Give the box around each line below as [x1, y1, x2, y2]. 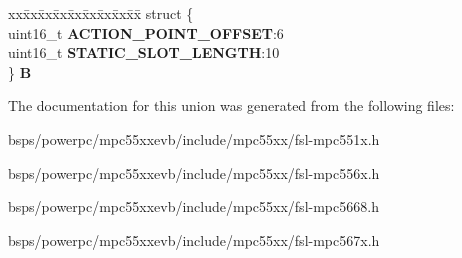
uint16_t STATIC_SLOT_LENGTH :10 [8, 42, 280, 63]
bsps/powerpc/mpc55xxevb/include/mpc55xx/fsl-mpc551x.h [8, 128, 380, 149]
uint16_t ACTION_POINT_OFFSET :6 [8, 22, 284, 43]
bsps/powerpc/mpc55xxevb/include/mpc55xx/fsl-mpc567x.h [8, 229, 380, 250]
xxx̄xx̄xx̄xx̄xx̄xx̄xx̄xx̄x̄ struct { [8, 3, 194, 23]
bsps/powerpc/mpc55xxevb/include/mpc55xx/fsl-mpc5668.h [8, 196, 379, 217]
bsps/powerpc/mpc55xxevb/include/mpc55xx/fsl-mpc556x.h [8, 162, 380, 183]
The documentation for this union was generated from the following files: [8, 95, 455, 116]
